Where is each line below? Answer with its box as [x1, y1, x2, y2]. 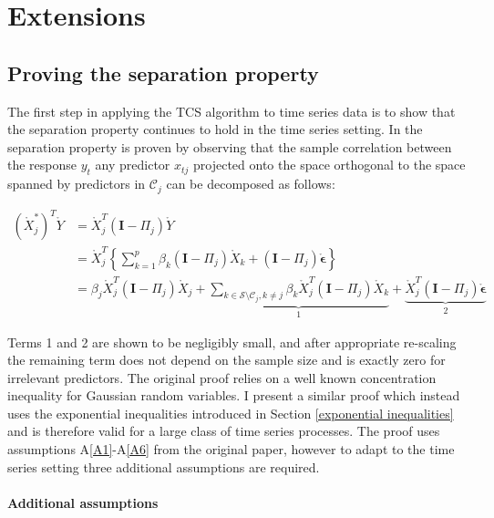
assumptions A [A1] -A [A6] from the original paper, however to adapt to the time [7, 440, 455, 459]
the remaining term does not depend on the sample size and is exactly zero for [7, 350, 446, 369]
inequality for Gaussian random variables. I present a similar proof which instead [7, 386, 460, 405]
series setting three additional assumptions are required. [7, 457, 320, 476]
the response [7, 155, 77, 174]
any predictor [95, 155, 170, 174]
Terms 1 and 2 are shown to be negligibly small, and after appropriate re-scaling [7, 332, 457, 351]
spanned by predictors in [7, 174, 146, 193]
